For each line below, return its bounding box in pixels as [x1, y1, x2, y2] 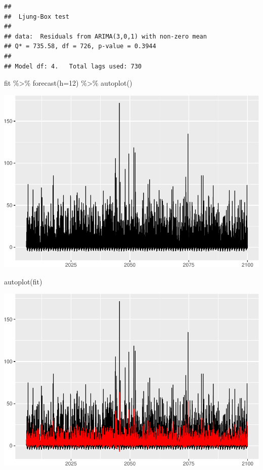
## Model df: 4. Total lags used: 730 [4, 62, 142, 70]
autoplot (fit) [4, 276, 42, 286]
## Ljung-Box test [4, 13, 69, 20]
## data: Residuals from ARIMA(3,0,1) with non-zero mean [4, 32, 207, 40]
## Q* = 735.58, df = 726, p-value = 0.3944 [4, 43, 156, 50]
